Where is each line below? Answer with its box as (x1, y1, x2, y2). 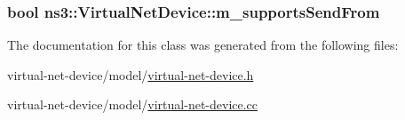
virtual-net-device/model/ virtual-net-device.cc (7, 95, 258, 114)
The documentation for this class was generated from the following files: (7, 36, 399, 54)
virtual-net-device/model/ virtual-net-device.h (7, 65, 254, 84)
